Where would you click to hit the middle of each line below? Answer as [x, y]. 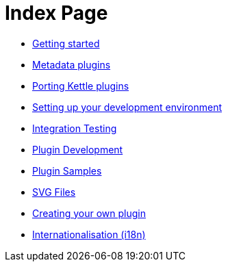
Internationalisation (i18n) [89, 234]
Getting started [66, 43]
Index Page [56, 13]
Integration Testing [75, 128]
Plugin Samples [67, 170]
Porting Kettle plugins [81, 86]
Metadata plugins [72, 64]
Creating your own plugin [89, 213]
